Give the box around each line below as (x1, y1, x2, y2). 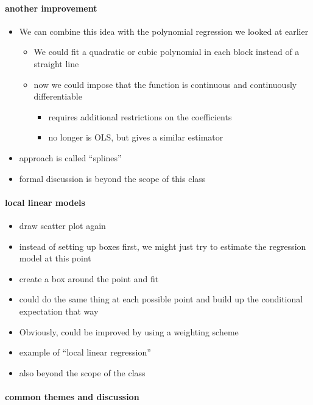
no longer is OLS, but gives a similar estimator (48, 131, 223, 144)
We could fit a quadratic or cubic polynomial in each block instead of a (33, 45, 300, 58)
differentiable (33, 90, 82, 103)
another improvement (5, 1, 97, 14)
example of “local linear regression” (19, 346, 151, 359)
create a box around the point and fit (19, 272, 159, 285)
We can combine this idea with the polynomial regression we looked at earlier (19, 24, 309, 37)
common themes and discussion (5, 390, 139, 403)
